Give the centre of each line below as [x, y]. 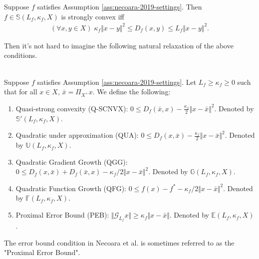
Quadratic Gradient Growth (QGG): [72, 161]
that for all [21, 92]
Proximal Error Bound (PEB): [62, 215]
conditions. [21, 55]
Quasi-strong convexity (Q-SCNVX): [72, 108]
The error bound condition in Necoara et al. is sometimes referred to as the [119, 242]
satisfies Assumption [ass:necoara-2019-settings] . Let [117, 82]
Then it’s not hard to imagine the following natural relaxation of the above [119, 45]
